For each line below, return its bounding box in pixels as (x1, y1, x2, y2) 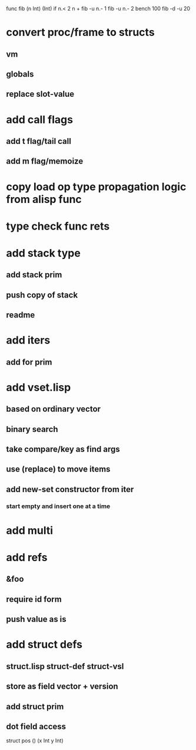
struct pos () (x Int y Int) (6, 737, 64, 744)
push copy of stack (6, 290, 78, 300)
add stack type (6, 246, 81, 260)
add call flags (6, 113, 74, 126)
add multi (6, 523, 54, 537)
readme (6, 310, 35, 320)
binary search (6, 424, 58, 434)
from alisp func (6, 192, 82, 206)
